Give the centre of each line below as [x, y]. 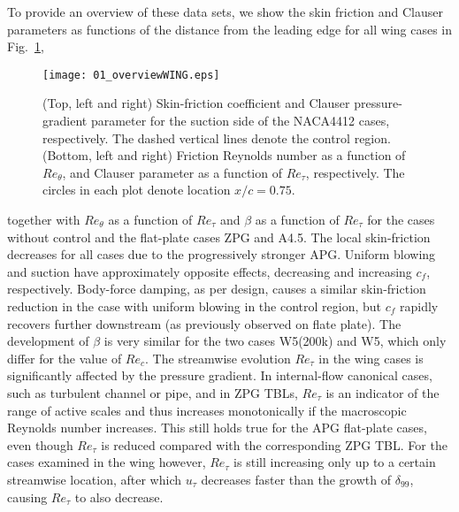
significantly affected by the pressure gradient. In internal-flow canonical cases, [220, 375]
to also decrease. [119, 497]
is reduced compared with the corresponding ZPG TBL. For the [274, 444]
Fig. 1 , [26, 46]
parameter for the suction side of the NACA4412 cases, [240, 121]
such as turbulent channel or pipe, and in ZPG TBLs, [153, 392]
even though [40, 444]
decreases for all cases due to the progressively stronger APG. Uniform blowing [222, 254]
